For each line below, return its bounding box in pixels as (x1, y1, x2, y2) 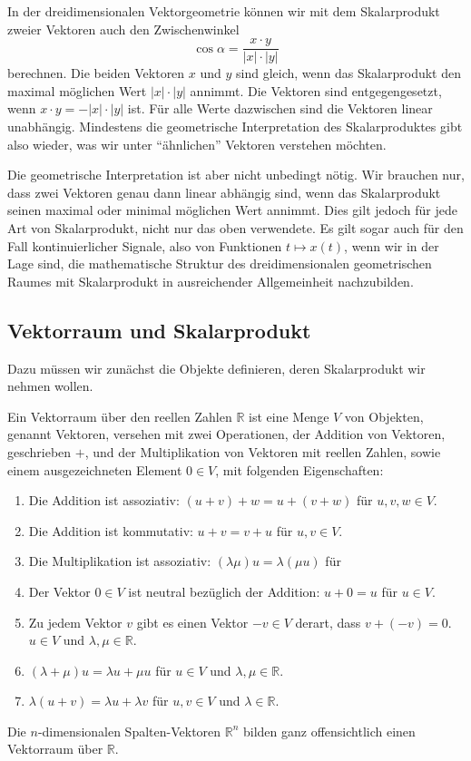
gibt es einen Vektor (136, 612, 249, 631)
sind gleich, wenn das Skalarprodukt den (236, 63, 462, 83)
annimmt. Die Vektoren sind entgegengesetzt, (190, 81, 442, 100)
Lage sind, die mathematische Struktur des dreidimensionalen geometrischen (7, 254, 432, 273)
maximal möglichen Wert (7, 81, 147, 100)
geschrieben (7, 442, 72, 461)
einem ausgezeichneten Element (7, 460, 182, 479)
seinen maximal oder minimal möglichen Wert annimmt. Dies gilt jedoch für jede (7, 200, 457, 220)
